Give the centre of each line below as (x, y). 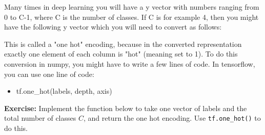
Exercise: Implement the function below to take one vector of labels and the (126, 108)
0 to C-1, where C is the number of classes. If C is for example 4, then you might (131, 17)
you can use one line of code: (49, 74)
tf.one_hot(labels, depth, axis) (64, 91)
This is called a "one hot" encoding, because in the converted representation (123, 44)
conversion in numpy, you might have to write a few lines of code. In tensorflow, (130, 63)
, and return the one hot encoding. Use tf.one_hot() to (172, 118)
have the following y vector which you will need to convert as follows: (113, 27)
